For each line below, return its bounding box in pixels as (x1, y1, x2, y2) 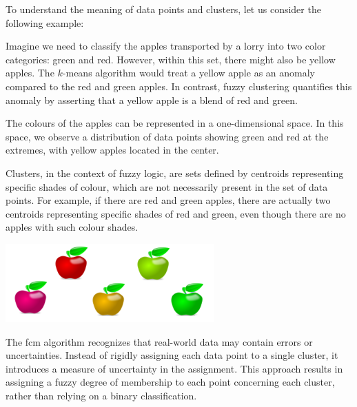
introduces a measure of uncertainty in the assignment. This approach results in (6, 361, 343, 375)
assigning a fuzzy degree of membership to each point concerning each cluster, (6, 375, 335, 389)
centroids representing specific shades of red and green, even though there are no (6, 206, 346, 220)
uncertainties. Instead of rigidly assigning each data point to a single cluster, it (6, 348, 338, 362)
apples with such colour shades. (6, 220, 139, 234)
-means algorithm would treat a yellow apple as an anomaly (62, 65, 315, 80)
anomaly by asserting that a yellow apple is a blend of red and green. (6, 92, 298, 107)
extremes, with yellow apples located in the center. (6, 143, 219, 157)
